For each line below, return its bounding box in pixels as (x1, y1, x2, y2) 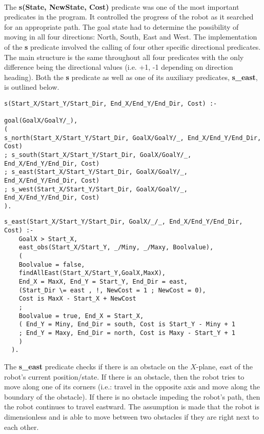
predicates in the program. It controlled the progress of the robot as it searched (4, 11, 254, 22)
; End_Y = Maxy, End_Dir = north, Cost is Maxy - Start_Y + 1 (18, 329, 236, 337)
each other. (4, 421, 39, 432)
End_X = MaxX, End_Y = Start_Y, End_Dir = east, (18, 278, 188, 286)
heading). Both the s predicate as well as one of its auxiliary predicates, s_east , (4, 71, 258, 82)
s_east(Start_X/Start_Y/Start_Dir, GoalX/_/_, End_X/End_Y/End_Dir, (4, 218, 243, 226)
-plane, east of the (196, 361, 253, 371)
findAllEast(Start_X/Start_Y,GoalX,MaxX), (18, 269, 166, 277)
